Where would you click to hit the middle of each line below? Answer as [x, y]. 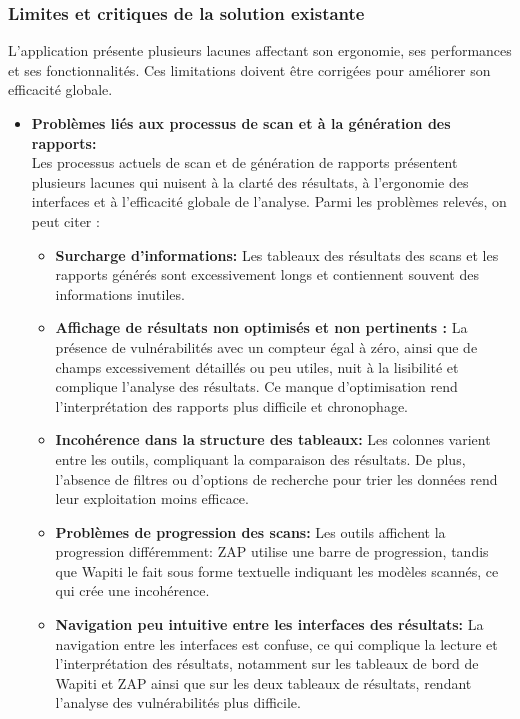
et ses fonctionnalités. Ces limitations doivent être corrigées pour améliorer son [249, 69]
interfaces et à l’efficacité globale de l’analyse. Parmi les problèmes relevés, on [269, 201]
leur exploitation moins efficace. [152, 498]
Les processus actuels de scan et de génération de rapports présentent [244, 162]
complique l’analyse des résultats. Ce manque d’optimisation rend [256, 386]
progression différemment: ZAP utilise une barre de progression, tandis [272, 551]
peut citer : [65, 220]
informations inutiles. [120, 293]
